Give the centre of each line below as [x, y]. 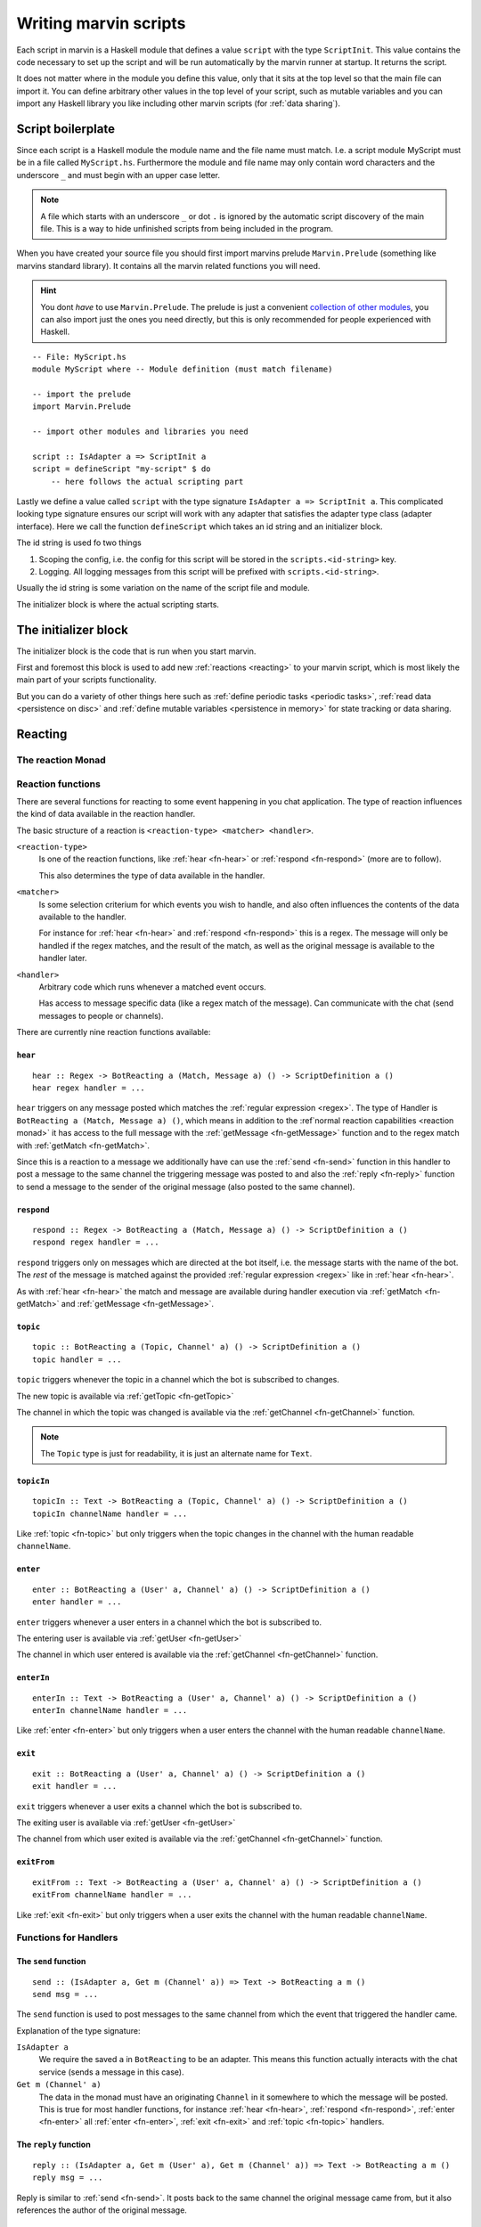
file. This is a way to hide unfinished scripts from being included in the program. [187, 228]
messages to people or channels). [101, 1016]
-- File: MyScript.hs [79, 357]
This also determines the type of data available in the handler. [152, 875]
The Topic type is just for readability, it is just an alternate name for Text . [176, 1453]
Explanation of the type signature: [79, 2030]
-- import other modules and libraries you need [140, 432]
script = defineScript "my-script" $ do [122, 469]
